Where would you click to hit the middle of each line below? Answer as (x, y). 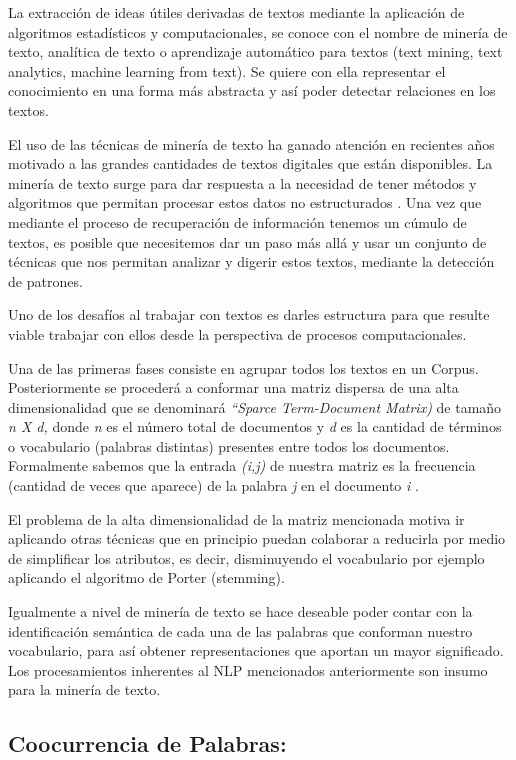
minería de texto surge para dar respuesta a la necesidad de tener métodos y (242, 182)
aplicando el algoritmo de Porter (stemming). (146, 577)
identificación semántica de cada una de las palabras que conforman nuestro (240, 630)
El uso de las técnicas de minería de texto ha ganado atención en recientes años (251, 143)
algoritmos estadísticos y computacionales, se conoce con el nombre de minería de (258, 31)
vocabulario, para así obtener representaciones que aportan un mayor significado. (256, 650)
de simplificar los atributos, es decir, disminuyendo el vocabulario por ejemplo (246, 557)
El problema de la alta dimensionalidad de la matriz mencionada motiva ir (236, 518)
